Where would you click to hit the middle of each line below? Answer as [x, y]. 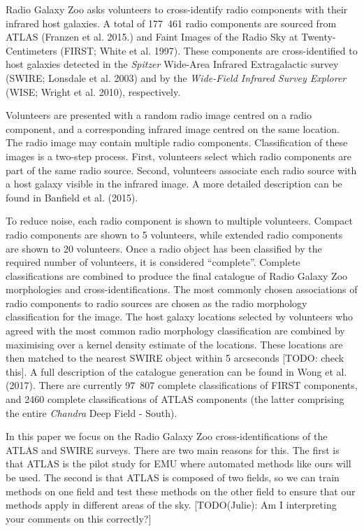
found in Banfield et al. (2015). [72, 197]
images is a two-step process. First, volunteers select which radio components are [179, 156]
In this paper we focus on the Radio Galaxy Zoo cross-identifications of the [167, 436]
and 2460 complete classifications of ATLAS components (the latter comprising [175, 399]
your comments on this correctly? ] [79, 518]
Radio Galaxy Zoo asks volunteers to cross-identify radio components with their [177, 9]
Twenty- [319, 37]
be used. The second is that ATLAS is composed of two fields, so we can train [173, 477]
